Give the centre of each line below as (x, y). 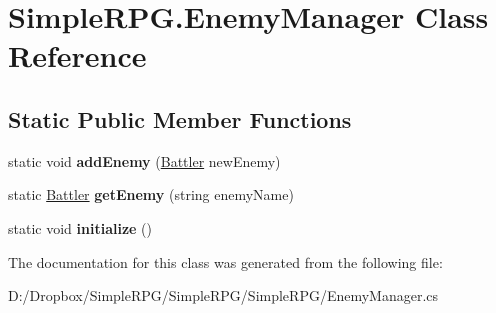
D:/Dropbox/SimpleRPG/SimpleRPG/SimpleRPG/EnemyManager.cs (223, 295)
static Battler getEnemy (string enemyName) (151, 194)
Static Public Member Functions (180, 118)
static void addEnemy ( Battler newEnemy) (144, 160)
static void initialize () (80, 227)
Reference (77, 55)
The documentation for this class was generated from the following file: (225, 261)
